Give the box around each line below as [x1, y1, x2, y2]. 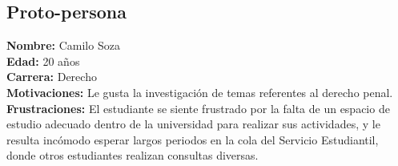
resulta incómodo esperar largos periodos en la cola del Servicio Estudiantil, [6, 131, 379, 148]
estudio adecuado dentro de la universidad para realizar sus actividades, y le [6, 115, 380, 132]
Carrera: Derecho [6, 68, 97, 85]
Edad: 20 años [6, 52, 80, 69]
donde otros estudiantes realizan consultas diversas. [6, 147, 259, 164]
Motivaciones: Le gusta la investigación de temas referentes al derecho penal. [6, 83, 393, 100]
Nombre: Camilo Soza [6, 37, 120, 54]
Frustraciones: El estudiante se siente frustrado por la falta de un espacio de [6, 99, 390, 116]
